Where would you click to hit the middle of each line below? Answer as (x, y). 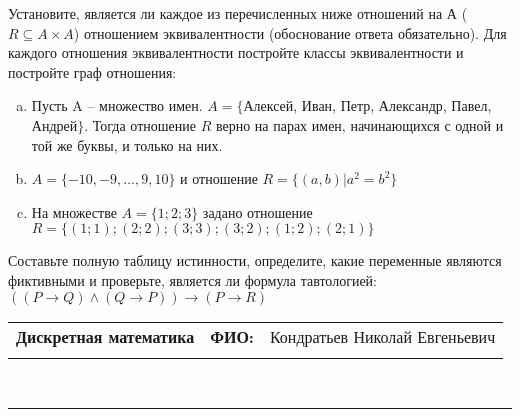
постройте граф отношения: (92, 71)
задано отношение (257, 211)
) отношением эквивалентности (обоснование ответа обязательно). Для (290, 32)
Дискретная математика (105, 336)
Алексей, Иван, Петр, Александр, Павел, (367, 105)
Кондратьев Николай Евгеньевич (382, 336)
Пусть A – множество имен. (117, 105)
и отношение (219, 178)
